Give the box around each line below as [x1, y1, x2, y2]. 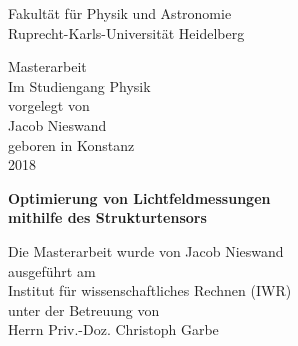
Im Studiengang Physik [8, 75, 151, 96]
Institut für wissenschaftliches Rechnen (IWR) [8, 280, 292, 301]
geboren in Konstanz [8, 134, 135, 155]
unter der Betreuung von [8, 299, 160, 320]
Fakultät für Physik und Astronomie [8, 3, 232, 23]
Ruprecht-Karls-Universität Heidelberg [8, 22, 245, 43]
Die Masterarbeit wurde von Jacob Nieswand [8, 240, 284, 261]
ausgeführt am [8, 260, 96, 281]
